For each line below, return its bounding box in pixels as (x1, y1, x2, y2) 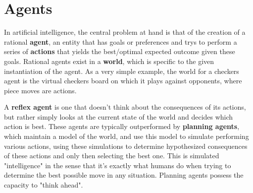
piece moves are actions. (4, 85, 77, 95)
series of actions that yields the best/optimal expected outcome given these (4, 46, 235, 57)
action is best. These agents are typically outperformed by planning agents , (4, 121, 240, 131)
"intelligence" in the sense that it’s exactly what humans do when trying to (4, 160, 231, 170)
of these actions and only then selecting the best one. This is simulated (4, 150, 219, 161)
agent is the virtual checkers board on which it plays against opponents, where (4, 75, 242, 86)
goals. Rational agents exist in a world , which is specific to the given (4, 56, 214, 66)
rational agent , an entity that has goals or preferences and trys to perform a (4, 36, 237, 47)
